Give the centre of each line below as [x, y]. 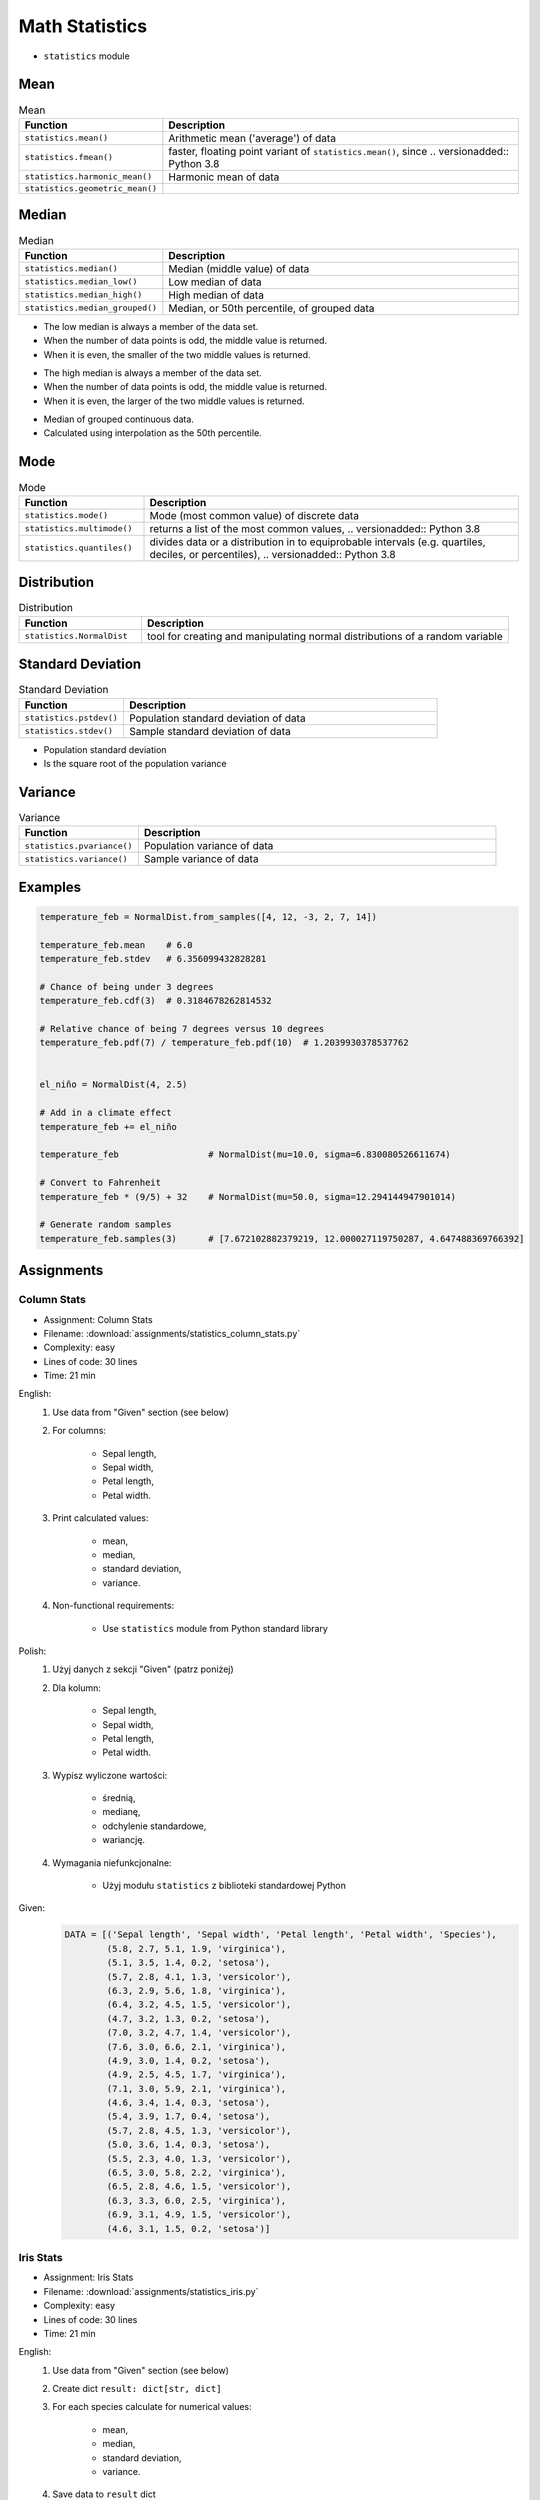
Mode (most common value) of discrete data [254, 515]
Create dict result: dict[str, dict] [137, 2389]
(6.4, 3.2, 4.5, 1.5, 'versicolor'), [199, 2004]
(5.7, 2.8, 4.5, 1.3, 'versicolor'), [199, 2130]
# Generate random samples [105, 1224]
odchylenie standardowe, [154, 1826]
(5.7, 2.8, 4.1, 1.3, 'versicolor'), [199, 1976]
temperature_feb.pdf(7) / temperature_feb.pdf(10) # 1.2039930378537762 [224, 1043]
